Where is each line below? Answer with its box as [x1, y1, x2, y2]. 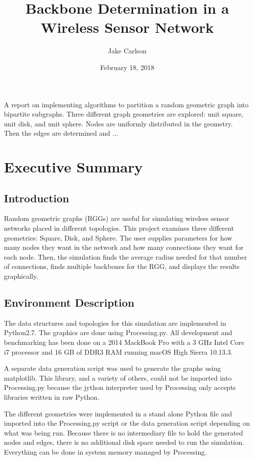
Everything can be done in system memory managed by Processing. [4, 446, 207, 457]
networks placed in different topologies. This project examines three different [4, 223, 234, 233]
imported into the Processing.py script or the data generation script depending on [4, 418, 250, 428]
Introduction [4, 190, 69, 205]
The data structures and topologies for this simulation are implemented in [4, 317, 226, 328]
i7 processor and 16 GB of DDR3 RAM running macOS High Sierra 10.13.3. [4, 346, 233, 357]
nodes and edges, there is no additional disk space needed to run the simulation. [4, 437, 244, 447]
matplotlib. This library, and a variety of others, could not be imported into [4, 372, 232, 383]
